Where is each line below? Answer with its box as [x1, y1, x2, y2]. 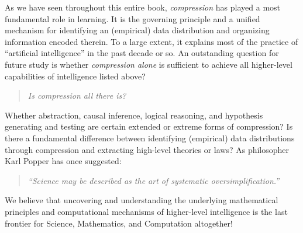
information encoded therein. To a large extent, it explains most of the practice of [5, 35, 298, 47]
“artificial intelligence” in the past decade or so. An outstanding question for [5, 47, 279, 59]
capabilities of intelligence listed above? [5, 69, 146, 82]
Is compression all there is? [27, 89, 126, 102]
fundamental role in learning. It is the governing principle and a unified [5, 12, 260, 25]
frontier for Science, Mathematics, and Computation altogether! [5, 217, 233, 229]
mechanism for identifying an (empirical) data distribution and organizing [5, 24, 270, 36]
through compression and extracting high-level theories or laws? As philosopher [5, 143, 290, 155]
